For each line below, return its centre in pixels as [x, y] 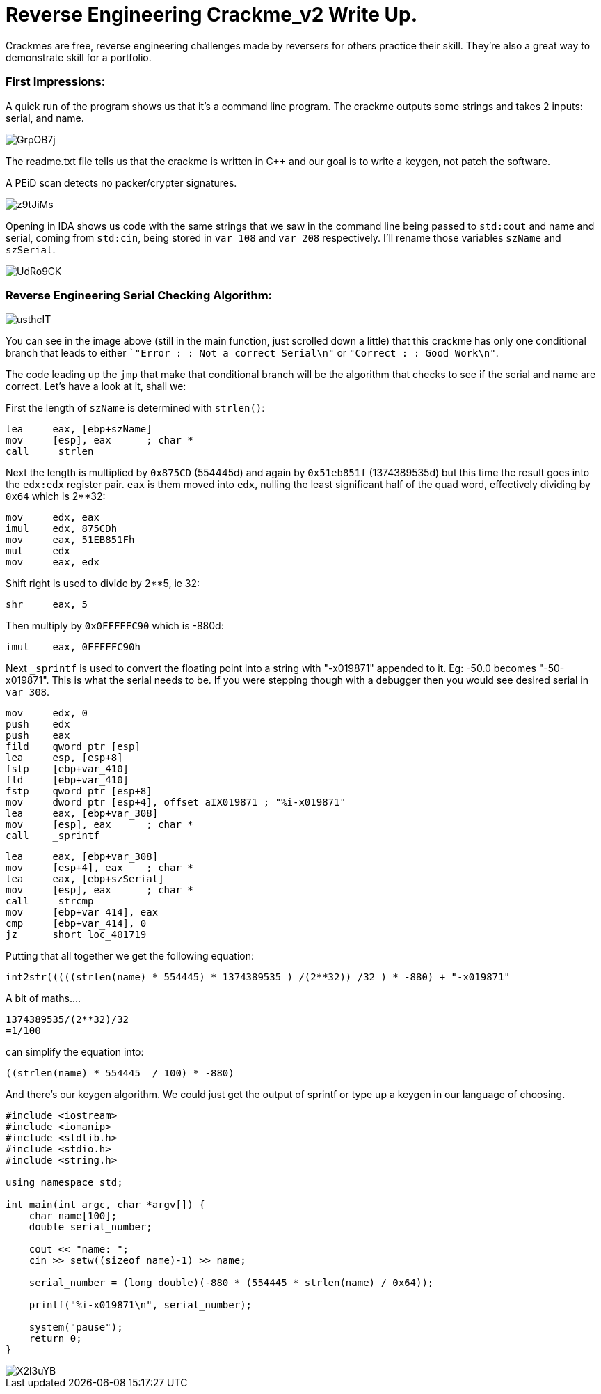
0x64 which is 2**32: [56, 496]
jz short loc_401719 [76, 935]
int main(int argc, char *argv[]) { [105, 1205]
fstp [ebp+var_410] [67, 769]
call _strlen [50, 452]
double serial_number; [90, 1227]
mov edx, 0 [47, 713]
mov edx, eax [53, 518]
